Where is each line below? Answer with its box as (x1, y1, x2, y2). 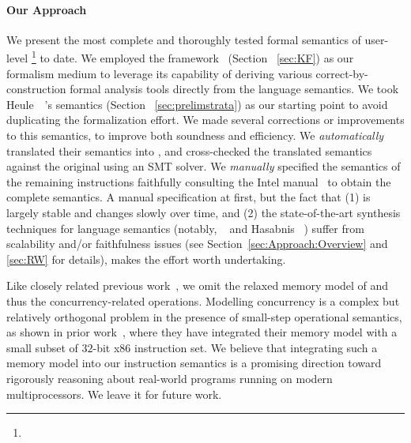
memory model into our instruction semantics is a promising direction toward (6, 355, 382, 371)
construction (6, 81, 66, 97)
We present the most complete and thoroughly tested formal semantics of (6, 31, 361, 47)
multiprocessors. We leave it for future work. (6, 385, 222, 402)
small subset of (6, 339, 78, 355)
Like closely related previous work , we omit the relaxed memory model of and (6, 277, 389, 294)
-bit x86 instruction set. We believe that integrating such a (92, 339, 378, 355)
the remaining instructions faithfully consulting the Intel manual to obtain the (6, 173, 391, 190)
